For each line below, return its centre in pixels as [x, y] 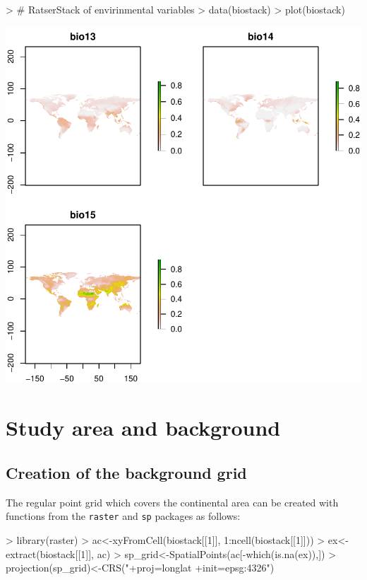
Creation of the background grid [126, 472]
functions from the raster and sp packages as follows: [123, 516]
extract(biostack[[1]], [50, 553]
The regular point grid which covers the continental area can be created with [172, 502]
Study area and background [143, 428]
